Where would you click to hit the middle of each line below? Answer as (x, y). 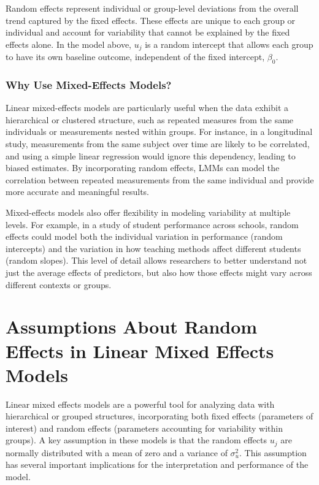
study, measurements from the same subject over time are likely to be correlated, (158, 144)
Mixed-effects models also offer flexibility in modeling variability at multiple (148, 212)
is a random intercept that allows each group (229, 44)
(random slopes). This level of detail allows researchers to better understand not (156, 260)
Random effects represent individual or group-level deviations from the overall (152, 8)
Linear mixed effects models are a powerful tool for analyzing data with (140, 404)
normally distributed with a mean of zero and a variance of (117, 452)
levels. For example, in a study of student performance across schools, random (152, 224)
